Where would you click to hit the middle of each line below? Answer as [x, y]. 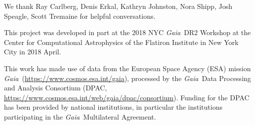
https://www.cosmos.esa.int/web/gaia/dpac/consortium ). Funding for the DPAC [127, 97]
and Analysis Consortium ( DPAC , [56, 88]
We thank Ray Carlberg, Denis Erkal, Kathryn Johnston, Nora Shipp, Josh [118, 6]
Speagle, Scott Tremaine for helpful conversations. [80, 16]
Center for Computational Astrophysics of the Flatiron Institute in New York [121, 42]
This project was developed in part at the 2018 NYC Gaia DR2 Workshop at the [127, 32]
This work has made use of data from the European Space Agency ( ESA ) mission [127, 68]
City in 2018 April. [33, 52]
